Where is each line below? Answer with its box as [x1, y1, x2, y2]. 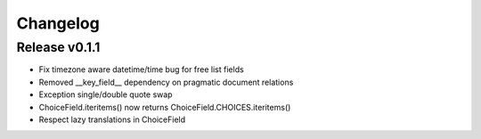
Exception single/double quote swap [38, 89, 173, 100]
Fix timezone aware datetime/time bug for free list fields [38, 64, 244, 75]
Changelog [16, 13, 100, 33]
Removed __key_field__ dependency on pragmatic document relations [38, 77, 294, 87]
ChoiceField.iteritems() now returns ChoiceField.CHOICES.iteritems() [38, 102, 291, 112]
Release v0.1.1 [16, 39, 101, 55]
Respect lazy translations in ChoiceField [38, 114, 186, 125]
